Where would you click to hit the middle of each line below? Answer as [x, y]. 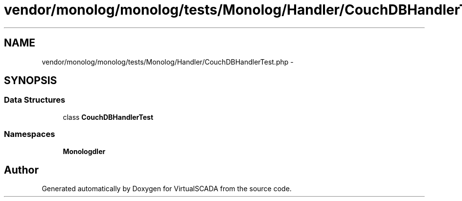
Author [21, 170]
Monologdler [84, 151]
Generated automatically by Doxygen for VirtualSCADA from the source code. [167, 189]
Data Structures [35, 100]
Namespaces [30, 134]
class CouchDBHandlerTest [108, 117]
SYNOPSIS [31, 81]
